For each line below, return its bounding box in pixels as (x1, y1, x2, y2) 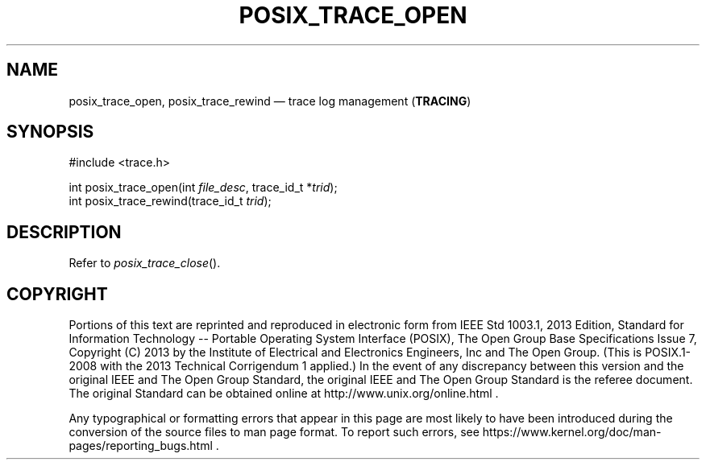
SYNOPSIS (6, 122, 94, 142)
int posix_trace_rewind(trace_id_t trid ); (69, 194, 272, 208)
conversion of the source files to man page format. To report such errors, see (69, 425, 480, 439)
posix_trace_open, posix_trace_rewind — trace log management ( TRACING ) (69, 93, 471, 108)
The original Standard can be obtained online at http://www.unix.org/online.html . (69, 386, 499, 401)
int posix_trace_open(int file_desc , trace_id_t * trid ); (69, 180, 338, 195)
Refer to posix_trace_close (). (69, 256, 221, 270)
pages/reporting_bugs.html (69, 439, 213, 453)
